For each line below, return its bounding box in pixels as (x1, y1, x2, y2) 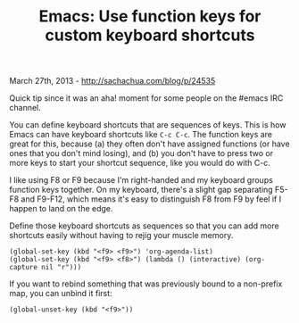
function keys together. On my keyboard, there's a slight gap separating (9, 185, 274, 195)
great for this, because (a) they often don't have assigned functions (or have (9, 138, 290, 149)
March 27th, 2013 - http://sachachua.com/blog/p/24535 (9, 76, 216, 87)
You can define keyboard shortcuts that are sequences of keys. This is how (9, 120, 287, 130)
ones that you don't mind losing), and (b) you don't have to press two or (9, 148, 274, 159)
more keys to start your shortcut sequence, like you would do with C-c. (9, 158, 270, 169)
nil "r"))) (41, 263, 82, 272)
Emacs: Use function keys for (38, 6, 262, 27)
